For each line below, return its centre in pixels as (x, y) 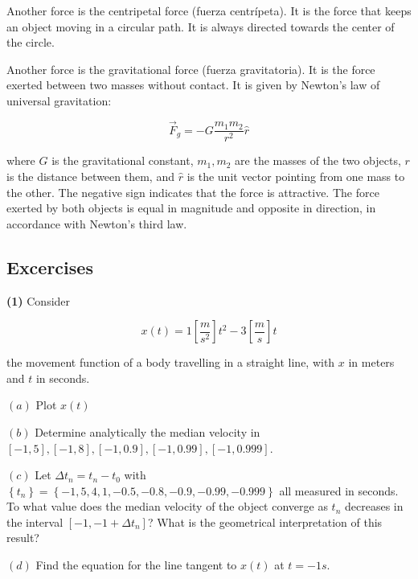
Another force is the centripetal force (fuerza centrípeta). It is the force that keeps (209, 10)
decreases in (374, 506)
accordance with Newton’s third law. (97, 223)
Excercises (50, 267)
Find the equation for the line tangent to (136, 565)
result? (23, 538)
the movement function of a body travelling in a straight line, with (171, 362)
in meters (371, 362)
